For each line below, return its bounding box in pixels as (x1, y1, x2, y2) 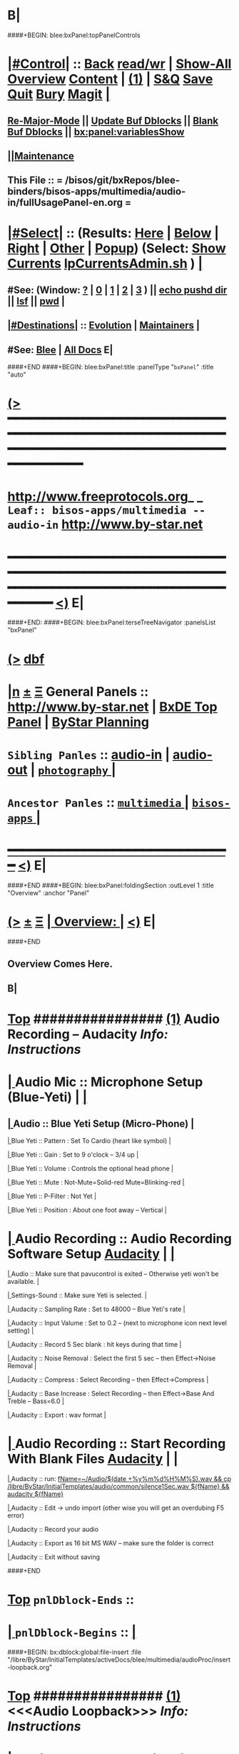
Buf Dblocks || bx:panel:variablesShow (7, 126, 185, 138)
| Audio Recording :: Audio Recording (7, 1231, 232, 1247)
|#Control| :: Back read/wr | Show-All (7, 56, 232, 72)
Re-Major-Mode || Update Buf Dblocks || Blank (7, 114, 219, 126)
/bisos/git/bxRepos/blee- (64, 174, 180, 186)
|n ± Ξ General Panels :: (7, 683, 149, 699)
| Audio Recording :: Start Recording (7, 1436, 226, 1452)
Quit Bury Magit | (7, 86, 111, 103)
